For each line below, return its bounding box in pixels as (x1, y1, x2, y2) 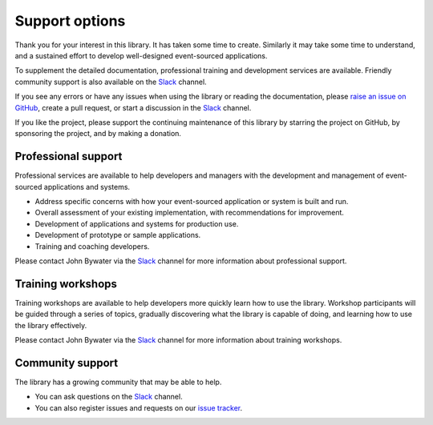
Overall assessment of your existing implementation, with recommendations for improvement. (34, 208, 345, 218)
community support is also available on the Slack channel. (14, 77, 208, 86)
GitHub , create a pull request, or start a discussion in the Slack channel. (14, 102, 252, 112)
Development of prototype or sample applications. (34, 231, 201, 240)
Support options (14, 12, 126, 30)
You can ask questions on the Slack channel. (34, 392, 184, 402)
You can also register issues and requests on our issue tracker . (34, 403, 243, 412)
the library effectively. (14, 320, 87, 330)
